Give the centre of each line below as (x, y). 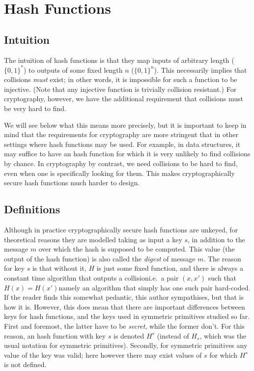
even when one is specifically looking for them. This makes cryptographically (119, 173)
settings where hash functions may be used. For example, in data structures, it (122, 144)
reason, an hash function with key (55, 335)
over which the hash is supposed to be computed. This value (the (137, 249)
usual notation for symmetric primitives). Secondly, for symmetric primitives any (126, 345)
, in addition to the (216, 239)
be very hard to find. (35, 108)
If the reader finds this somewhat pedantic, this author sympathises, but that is (124, 297)
